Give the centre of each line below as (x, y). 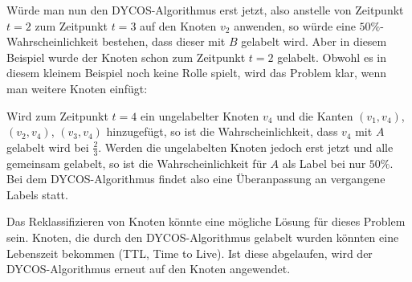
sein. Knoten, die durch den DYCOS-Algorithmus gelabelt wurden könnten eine (203, 237)
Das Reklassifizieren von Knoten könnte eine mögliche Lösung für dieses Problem (206, 221)
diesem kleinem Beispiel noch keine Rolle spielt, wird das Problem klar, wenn (197, 73)
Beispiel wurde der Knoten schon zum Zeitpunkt (126, 57)
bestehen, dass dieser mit (164, 41)
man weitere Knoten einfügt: (77, 88)
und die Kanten (315, 115)
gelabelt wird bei (48, 147)
